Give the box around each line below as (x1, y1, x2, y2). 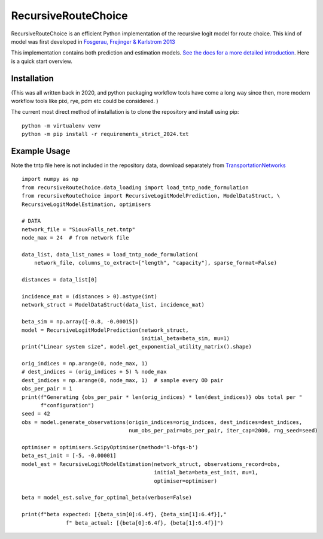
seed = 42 (22, 410, 50, 417)
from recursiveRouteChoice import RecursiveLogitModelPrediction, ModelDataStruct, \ (22, 192, 281, 199)
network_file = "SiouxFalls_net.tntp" (22, 226, 136, 233)
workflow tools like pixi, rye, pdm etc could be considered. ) (11, 98, 159, 105)
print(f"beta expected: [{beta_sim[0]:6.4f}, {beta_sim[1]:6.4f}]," (22, 511, 227, 518)
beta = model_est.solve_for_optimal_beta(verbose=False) (22, 494, 193, 501)
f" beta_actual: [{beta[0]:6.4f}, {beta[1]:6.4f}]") (66, 519, 224, 526)
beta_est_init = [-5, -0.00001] (22, 452, 117, 459)
